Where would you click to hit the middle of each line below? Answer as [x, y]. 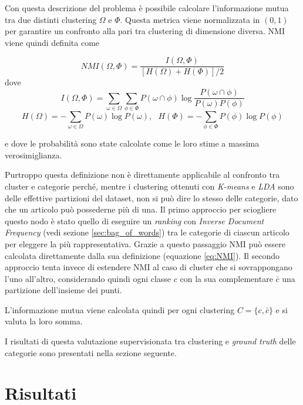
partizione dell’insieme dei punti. [63, 290]
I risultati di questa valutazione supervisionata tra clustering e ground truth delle [150, 341]
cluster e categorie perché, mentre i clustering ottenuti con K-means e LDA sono [149, 186]
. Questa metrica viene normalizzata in [190, 19]
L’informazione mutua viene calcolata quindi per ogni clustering [120, 309]
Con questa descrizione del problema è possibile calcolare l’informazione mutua [147, 8]
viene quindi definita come [52, 42]
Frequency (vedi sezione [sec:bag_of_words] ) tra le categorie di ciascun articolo [147, 232]
